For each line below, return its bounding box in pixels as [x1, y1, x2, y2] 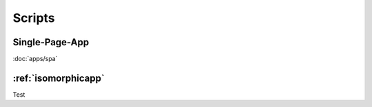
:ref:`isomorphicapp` [12, 72, 105, 84]
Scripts [12, 10, 55, 25]
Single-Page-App [12, 36, 90, 48]
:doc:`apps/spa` [12, 55, 58, 63]
